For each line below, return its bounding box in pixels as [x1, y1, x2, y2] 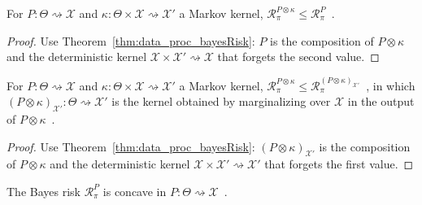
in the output [347, 93, 415, 110]
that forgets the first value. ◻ [264, 155, 414, 172]
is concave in [102, 182, 167, 199]
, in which [366, 76, 415, 94]
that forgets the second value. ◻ [217, 48, 380, 65]
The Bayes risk [7, 182, 80, 199]
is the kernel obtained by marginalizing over [111, 93, 331, 110]
